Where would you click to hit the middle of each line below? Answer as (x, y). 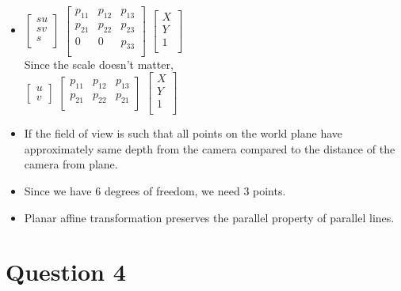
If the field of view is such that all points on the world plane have (183, 133)
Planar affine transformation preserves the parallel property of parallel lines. (209, 217)
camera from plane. (71, 164)
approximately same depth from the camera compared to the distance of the (210, 148)
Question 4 (66, 272)
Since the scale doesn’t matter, (99, 64)
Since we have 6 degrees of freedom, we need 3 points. (155, 191)
